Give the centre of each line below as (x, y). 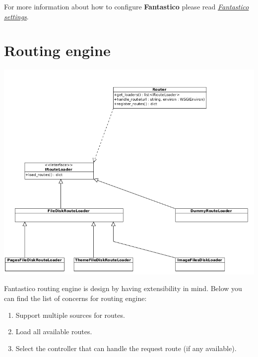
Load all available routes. (54, 331)
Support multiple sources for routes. (70, 315)
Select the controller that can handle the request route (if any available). (126, 348)
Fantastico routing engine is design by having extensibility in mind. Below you (123, 288)
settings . (16, 16)
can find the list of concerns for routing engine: (75, 298)
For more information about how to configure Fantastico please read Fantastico (127, 6)
